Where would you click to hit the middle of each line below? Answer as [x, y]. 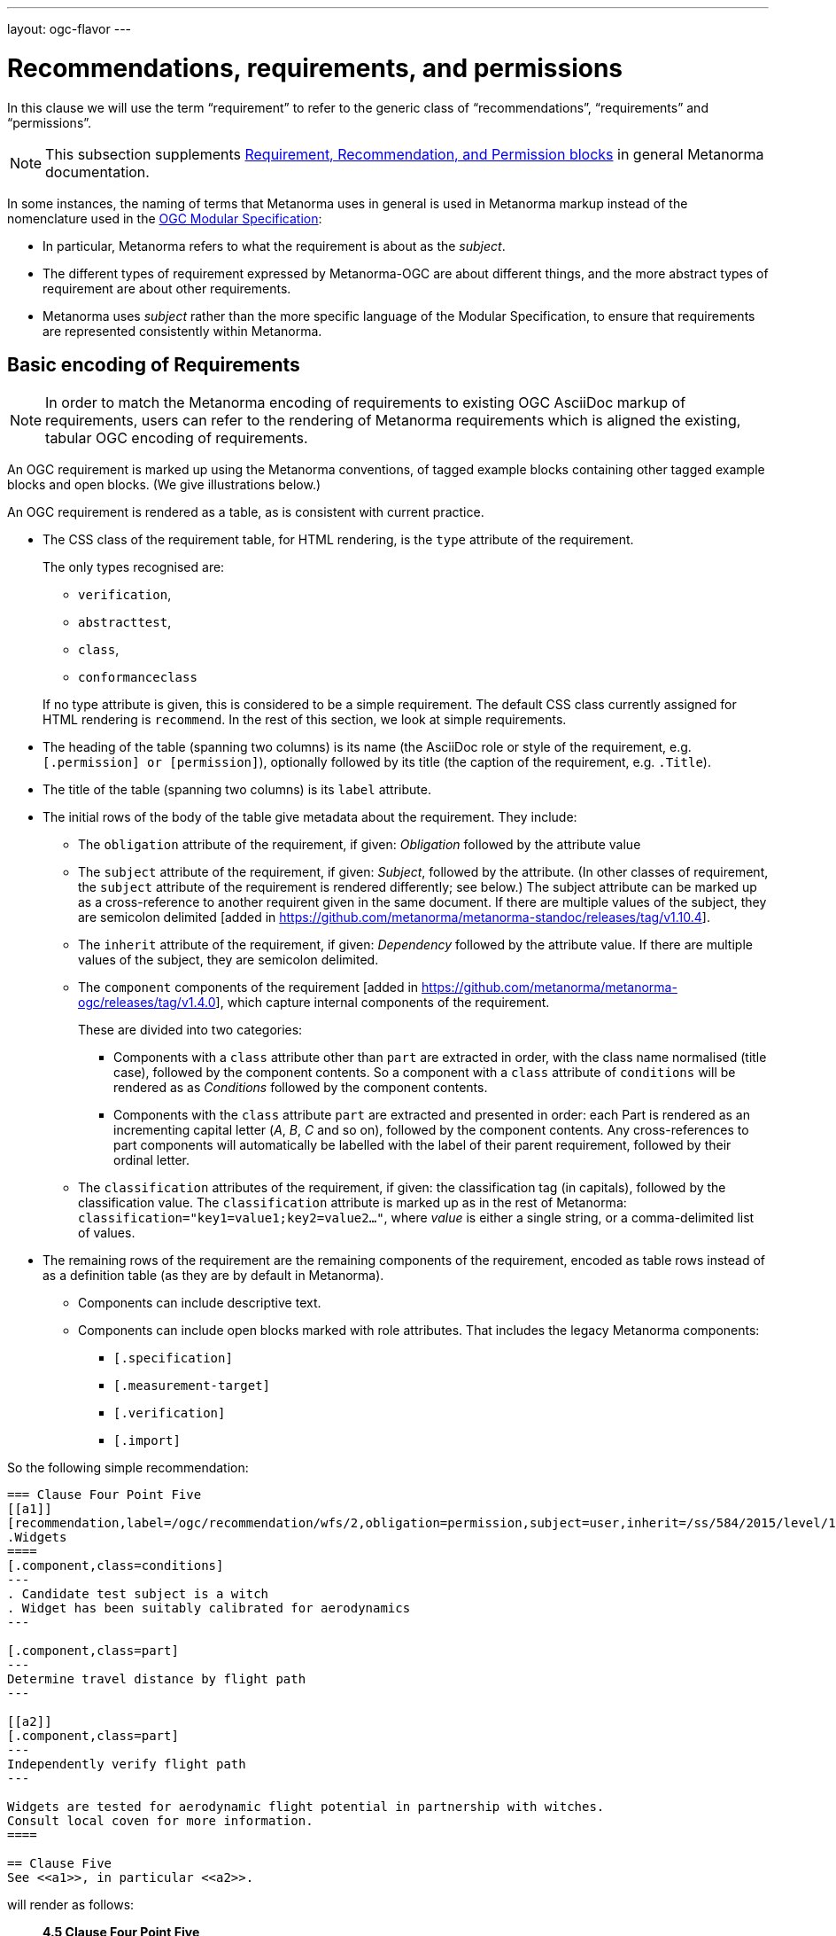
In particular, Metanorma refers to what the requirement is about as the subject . [274, 246]
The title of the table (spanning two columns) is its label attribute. [237, 790]
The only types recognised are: [134, 567]
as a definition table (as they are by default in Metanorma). [213, 1276]
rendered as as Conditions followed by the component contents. [301, 1088]
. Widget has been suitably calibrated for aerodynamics [209, 1608]
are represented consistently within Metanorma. [182, 331]
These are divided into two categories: [190, 1030]
